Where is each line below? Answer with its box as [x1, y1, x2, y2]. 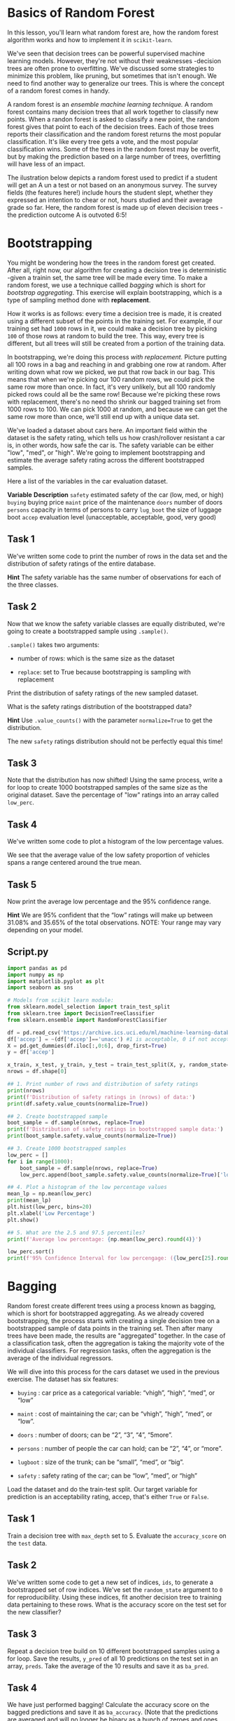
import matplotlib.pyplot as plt [7, 978, 105, 985]
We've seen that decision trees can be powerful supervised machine [7, 49, 205, 58]
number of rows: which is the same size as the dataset [17, 654, 175, 663]
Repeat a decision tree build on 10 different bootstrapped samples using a [7, 1647, 220, 1655]
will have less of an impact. [7, 159, 85, 168]
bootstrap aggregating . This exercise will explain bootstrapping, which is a [7, 288, 222, 296]
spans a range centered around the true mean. [7, 858, 142, 867]
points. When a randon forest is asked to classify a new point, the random [7, 114, 220, 124]
